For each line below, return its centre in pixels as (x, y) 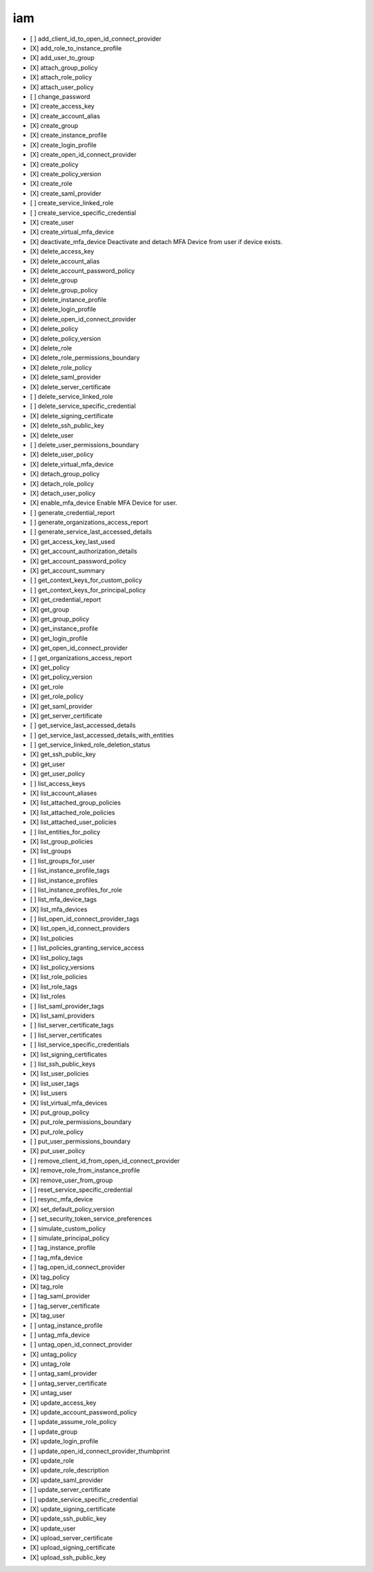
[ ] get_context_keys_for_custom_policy (86, 580)
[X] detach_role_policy (62, 483)
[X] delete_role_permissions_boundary (85, 358)
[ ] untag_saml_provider (64, 1374)
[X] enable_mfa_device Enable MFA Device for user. (104, 503)
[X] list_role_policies (59, 977)
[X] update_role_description (69, 1470)
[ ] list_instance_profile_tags (70, 870)
